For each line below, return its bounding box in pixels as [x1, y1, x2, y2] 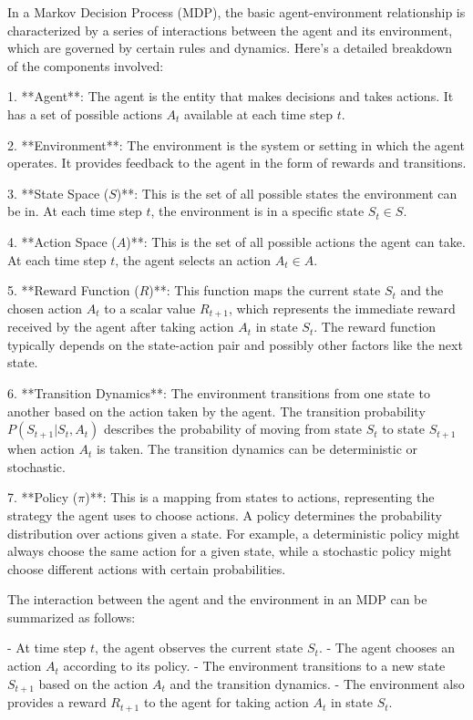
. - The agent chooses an [318, 638, 455, 657]
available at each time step [184, 104, 334, 123]
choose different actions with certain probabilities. [7, 559, 286, 578]
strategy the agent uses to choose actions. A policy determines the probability [7, 505, 442, 524]
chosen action [7, 298, 83, 317]
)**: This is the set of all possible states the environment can [116, 183, 458, 202]
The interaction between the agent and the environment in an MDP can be [7, 590, 427, 609]
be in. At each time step [7, 201, 142, 221]
